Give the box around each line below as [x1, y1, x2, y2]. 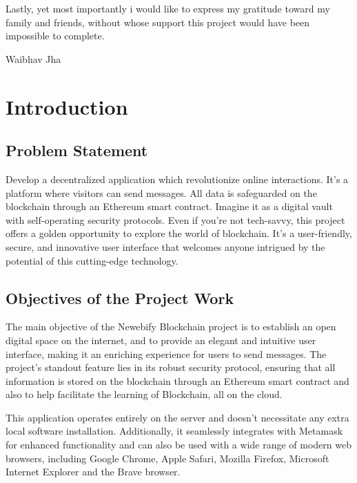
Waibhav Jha [6, 51, 61, 66]
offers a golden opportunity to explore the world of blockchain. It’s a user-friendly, [6, 226, 352, 240]
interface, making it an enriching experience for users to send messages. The [6, 346, 327, 361]
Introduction [6, 92, 128, 120]
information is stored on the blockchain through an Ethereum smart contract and [6, 373, 349, 388]
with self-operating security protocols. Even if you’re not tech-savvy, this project [6, 212, 345, 227]
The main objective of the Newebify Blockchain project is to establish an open [6, 319, 336, 334]
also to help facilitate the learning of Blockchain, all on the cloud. [6, 387, 283, 401]
